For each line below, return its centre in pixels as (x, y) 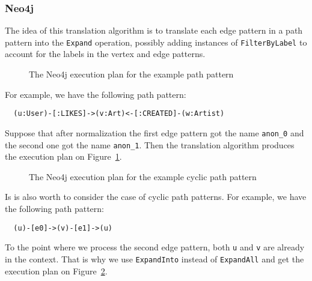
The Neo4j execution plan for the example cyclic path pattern (143, 176)
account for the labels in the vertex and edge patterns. (105, 54)
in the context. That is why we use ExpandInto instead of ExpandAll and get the (154, 258)
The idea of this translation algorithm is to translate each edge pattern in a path (154, 30)
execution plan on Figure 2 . (56, 270)
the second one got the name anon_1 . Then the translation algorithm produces (150, 144)
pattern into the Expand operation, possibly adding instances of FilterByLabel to (156, 42)
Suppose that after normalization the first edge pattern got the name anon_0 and (154, 132)
